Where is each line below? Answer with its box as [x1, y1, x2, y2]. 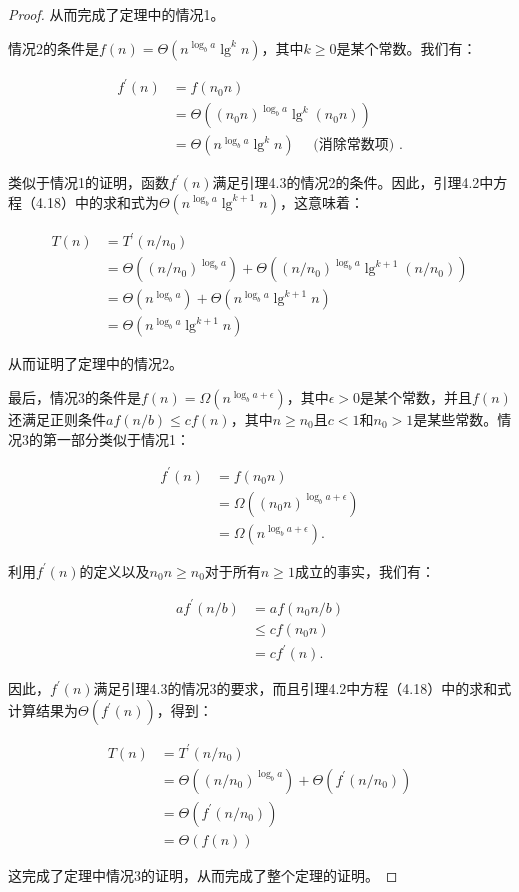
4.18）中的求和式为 [35, 191, 159, 212]
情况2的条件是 [8, 37, 99, 58]
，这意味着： [279, 191, 364, 212]
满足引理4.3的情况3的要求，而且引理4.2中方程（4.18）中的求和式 [93, 678, 512, 699]
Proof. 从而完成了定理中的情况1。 [8, 4, 225, 24]
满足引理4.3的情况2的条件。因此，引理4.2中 [212, 172, 494, 193]
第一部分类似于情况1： [42, 428, 190, 449]
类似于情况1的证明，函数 [8, 172, 169, 193]
